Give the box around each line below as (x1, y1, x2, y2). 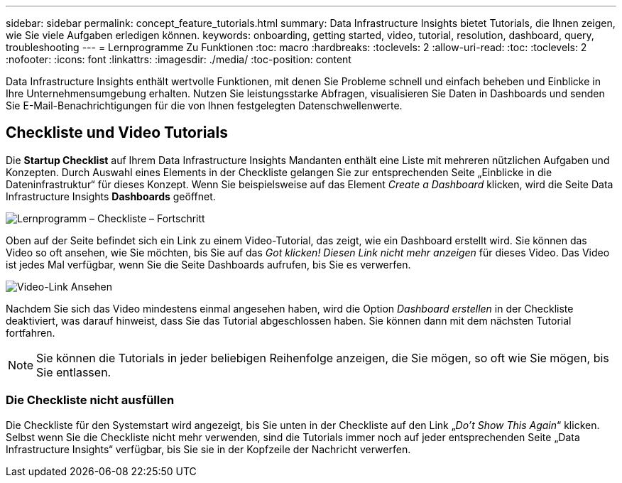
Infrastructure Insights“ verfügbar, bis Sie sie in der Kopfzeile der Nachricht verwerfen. (6, 443, 411, 455)
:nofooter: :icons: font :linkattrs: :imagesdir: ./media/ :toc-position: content (6, 53, 351, 65)
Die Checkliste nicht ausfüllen (6, 393, 175, 408)
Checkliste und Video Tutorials (6, 124, 228, 142)
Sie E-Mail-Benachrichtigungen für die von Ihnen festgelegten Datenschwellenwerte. (6, 99, 403, 112)
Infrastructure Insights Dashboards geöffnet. (6, 190, 216, 202)
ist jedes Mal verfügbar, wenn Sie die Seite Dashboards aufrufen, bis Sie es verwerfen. (6, 258, 411, 271)
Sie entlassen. (36, 364, 111, 379)
